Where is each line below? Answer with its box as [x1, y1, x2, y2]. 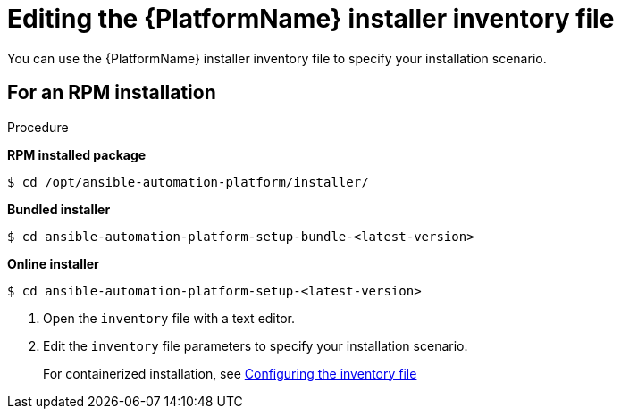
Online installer [7, 255, 99, 271]
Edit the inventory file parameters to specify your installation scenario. [43, 337, 468, 354]
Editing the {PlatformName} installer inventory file [7, 4, 615, 34]
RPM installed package [7, 146, 147, 162]
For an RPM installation [7, 81, 216, 104]
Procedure [7, 119, 69, 135]
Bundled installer [7, 201, 111, 217]
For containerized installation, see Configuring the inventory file [43, 365, 417, 381]
